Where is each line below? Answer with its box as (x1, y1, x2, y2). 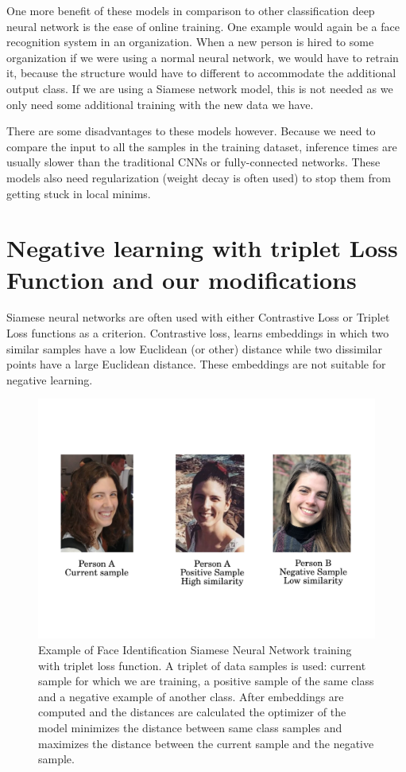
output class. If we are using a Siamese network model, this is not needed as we (6, 80, 393, 96)
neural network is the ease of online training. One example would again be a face (6, 18, 400, 34)
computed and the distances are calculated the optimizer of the (38, 704, 346, 720)
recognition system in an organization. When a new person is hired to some (6, 33, 374, 50)
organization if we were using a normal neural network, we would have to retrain (6, 49, 399, 65)
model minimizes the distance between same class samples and (38, 719, 342, 735)
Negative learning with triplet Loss (6, 232, 398, 264)
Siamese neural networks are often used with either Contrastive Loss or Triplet (6, 309, 390, 326)
